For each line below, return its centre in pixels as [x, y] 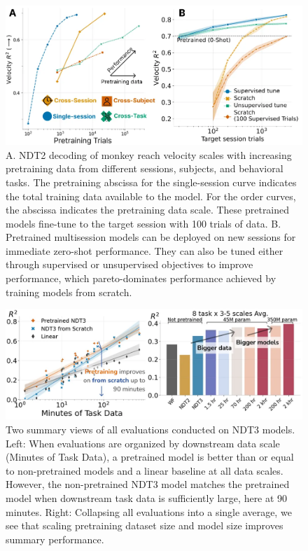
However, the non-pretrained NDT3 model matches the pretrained [148, 484]
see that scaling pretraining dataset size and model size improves [145, 525]
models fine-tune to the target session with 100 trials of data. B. [143, 223]
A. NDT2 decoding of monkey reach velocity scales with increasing [149, 154]
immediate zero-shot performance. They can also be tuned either [145, 250]
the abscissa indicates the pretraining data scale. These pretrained [148, 210]
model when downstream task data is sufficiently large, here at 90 [147, 498]
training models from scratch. [69, 292]
